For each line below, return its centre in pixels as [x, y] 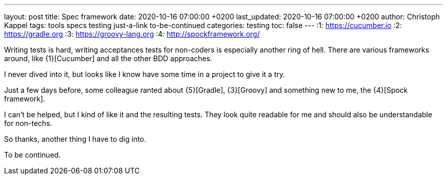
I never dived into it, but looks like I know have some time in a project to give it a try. [145, 74]
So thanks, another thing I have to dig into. [75, 139]
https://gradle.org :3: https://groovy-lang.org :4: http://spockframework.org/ [132, 34]
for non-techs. [28, 123]
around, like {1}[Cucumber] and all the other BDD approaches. [108, 58]
